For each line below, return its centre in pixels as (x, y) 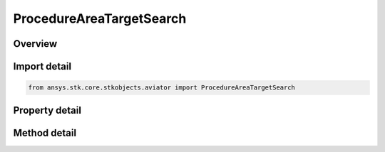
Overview (35, 44)
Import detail (42, 66)
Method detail (45, 132)
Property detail (47, 110)
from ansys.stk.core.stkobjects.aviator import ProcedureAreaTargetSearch (162, 88)
